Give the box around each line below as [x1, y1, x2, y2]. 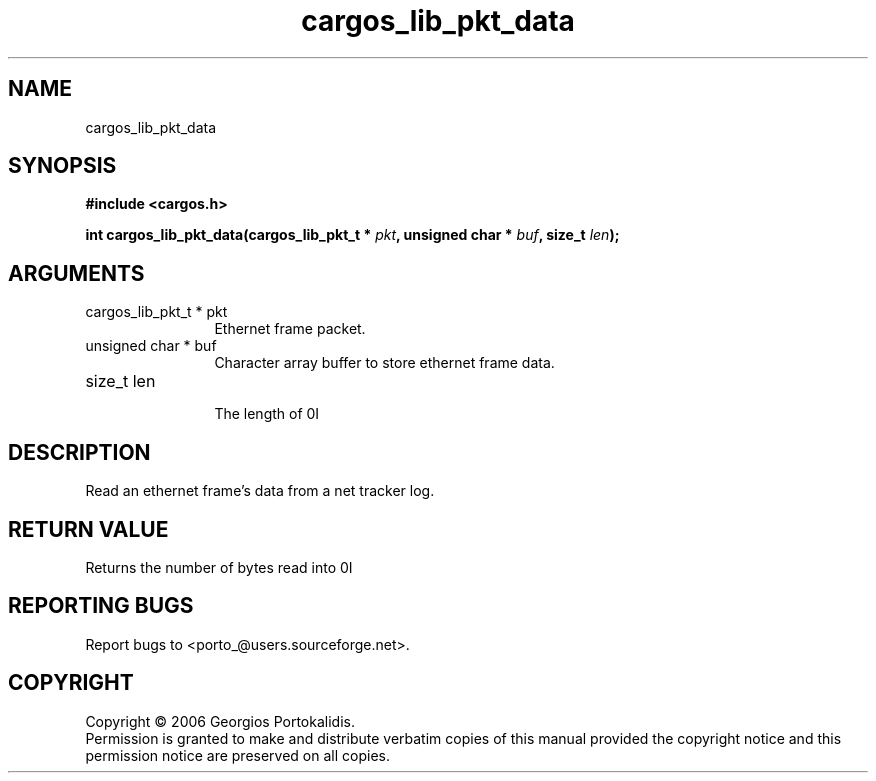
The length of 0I [214, 405, 320, 423]
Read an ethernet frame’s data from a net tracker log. [85, 482, 435, 500]
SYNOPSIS [8, 153, 117, 179]
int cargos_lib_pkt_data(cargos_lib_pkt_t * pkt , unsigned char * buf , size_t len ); [85, 226, 620, 244]
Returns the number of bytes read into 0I [85, 558, 353, 576]
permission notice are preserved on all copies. [85, 746, 390, 764]
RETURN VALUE [8, 516, 169, 542]
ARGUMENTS [8, 260, 145, 286]
